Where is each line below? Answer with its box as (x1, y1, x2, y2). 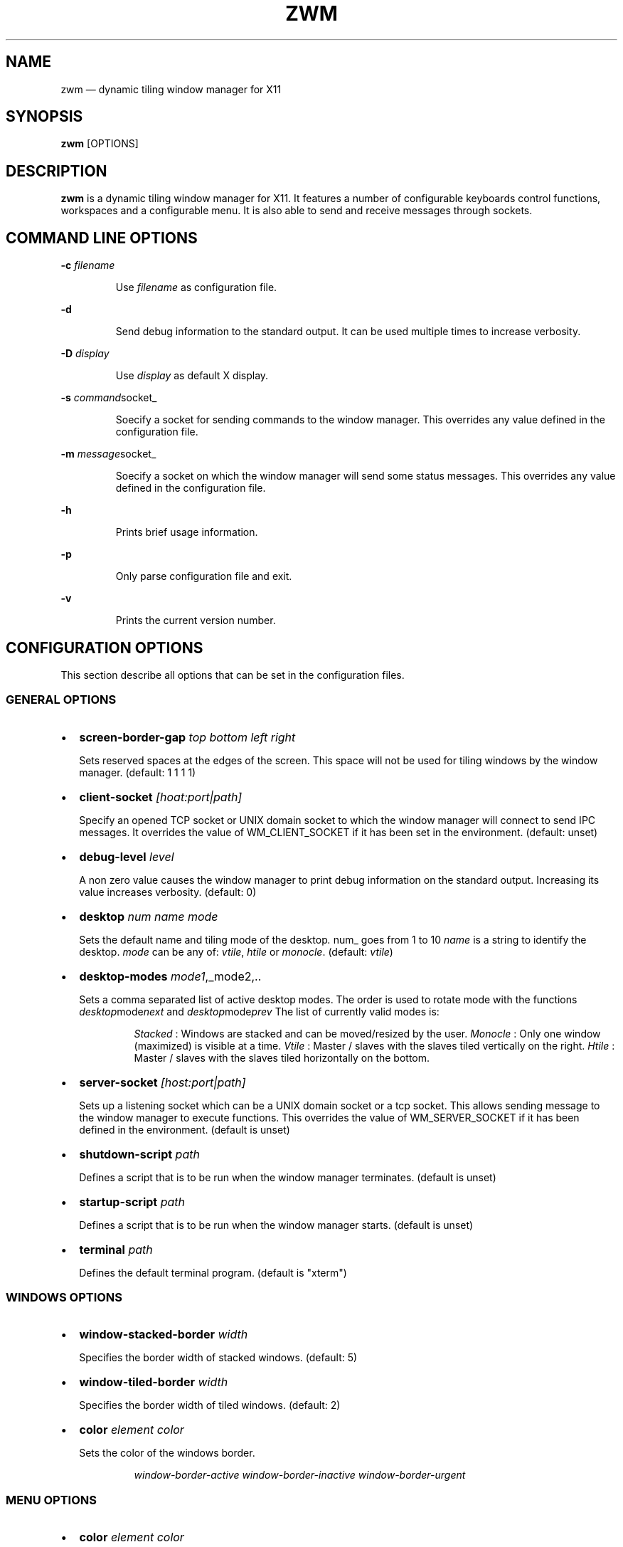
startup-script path (79, 1194, 186, 1209)
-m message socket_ (60, 448, 156, 460)
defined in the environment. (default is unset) (79, 1123, 290, 1136)
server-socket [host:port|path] (79, 1075, 246, 1089)
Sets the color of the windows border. (79, 1447, 255, 1459)
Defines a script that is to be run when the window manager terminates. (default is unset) (79, 1171, 496, 1183)
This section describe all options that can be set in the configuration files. (60, 668, 405, 681)
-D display (60, 347, 110, 360)
